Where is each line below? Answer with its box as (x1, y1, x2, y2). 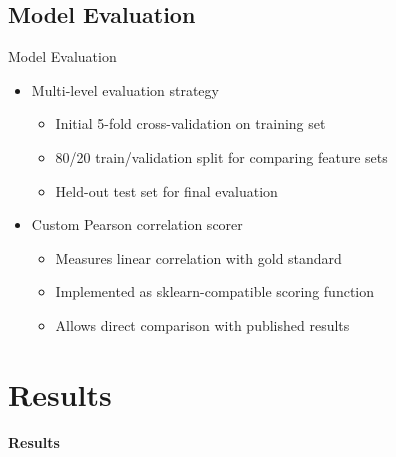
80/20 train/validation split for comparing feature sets (55, 146, 388, 167)
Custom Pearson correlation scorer (31, 214, 243, 235)
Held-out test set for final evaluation (55, 180, 278, 201)
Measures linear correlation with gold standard (55, 247, 342, 268)
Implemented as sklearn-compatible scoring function (55, 281, 375, 302)
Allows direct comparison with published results (55, 314, 350, 335)
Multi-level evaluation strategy (31, 79, 219, 100)
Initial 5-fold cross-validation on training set (55, 113, 326, 134)
